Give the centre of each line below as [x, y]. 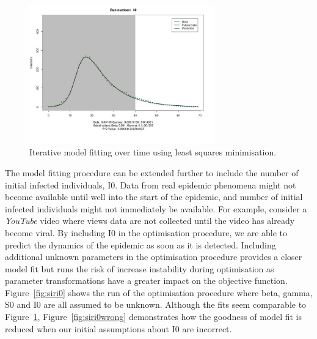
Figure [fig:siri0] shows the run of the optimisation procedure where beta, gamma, [159, 292]
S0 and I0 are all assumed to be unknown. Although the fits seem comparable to [156, 304]
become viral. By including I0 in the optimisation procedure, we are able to [146, 232]
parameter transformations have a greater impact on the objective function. [146, 281]
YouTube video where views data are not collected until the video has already [150, 221]
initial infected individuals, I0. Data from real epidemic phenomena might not [151, 184]
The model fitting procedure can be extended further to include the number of [152, 172]
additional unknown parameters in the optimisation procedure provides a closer [154, 257]
